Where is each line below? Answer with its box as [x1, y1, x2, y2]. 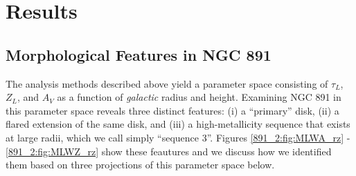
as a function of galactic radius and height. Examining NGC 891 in [57, 90, 341, 104]
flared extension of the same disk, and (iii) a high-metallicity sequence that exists [6, 117, 350, 131]
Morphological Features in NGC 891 [6, 43, 272, 65]
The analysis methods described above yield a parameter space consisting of [6, 76, 328, 90]
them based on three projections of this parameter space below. [6, 157, 275, 172]
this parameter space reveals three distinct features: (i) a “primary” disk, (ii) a [6, 103, 339, 117]
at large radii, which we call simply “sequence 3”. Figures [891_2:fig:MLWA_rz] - [6, 130, 350, 144]
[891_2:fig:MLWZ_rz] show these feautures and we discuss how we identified [6, 144, 332, 158]
